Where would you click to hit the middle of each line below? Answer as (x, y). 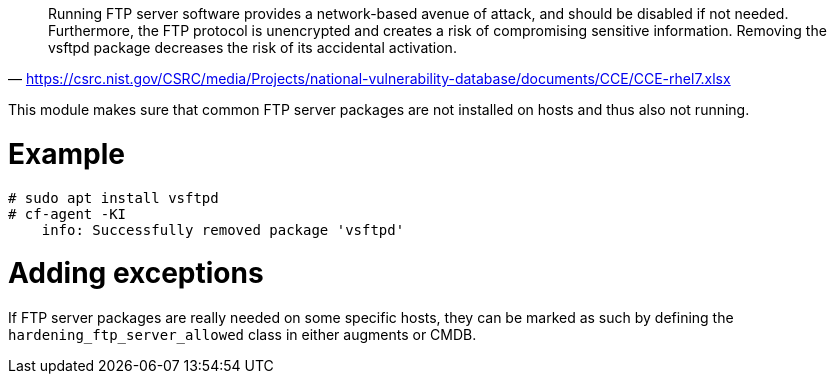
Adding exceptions (136, 273)
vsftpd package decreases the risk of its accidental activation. (252, 47)
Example (66, 153)
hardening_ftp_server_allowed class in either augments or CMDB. (242, 334)
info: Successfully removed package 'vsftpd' (223, 229)
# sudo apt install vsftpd (113, 197)
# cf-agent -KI (67, 213)
